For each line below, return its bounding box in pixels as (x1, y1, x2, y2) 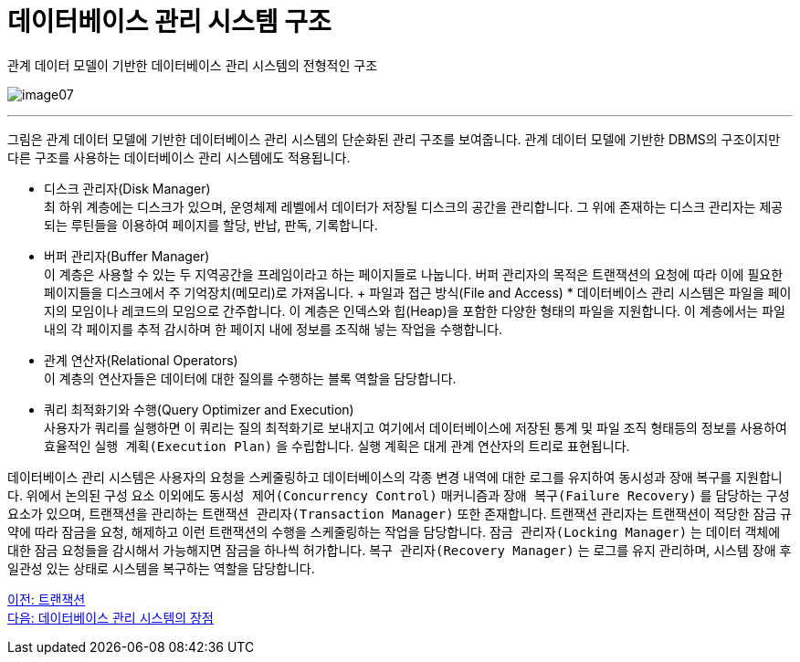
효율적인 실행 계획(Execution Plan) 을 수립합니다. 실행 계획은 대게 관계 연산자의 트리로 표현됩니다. (44, 437, 630, 454)
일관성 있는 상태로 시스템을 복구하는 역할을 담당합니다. (7, 560, 315, 576)
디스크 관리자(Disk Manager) (44, 180, 211, 196)
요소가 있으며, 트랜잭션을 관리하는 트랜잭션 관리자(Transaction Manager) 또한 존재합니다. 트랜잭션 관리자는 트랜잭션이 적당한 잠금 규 (7, 505, 792, 521)
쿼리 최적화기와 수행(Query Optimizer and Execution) (44, 401, 354, 417)
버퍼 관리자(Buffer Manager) (44, 247, 210, 264)
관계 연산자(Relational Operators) (44, 352, 238, 368)
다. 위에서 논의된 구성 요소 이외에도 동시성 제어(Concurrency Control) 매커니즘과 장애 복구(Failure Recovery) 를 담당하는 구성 (7, 487, 790, 503)
